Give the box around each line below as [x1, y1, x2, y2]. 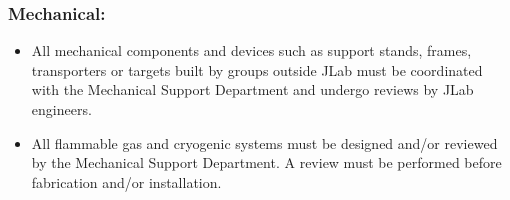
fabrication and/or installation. [31, 171, 222, 192]
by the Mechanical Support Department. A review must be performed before [31, 152, 502, 173]
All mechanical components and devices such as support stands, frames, [31, 40, 472, 61]
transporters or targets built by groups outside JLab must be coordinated [31, 59, 483, 80]
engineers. [31, 99, 92, 119]
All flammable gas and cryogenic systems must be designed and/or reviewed [31, 132, 498, 153]
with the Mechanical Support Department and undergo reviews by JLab [31, 79, 474, 100]
